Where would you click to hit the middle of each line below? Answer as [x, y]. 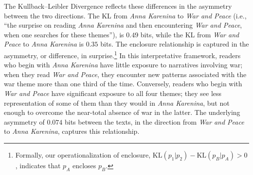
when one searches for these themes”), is [64, 34]
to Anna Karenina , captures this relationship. [72, 131]
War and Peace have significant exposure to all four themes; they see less [113, 93]
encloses [84, 165]
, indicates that [38, 165]
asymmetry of [24, 121]
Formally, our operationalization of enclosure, [83, 154]
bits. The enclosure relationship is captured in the [175, 44]
